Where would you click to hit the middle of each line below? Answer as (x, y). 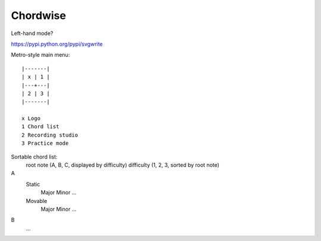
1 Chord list (40, 127)
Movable (37, 201)
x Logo (31, 118)
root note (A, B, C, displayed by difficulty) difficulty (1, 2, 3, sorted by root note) (123, 165)
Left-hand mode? (32, 33)
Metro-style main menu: (40, 55)
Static (33, 184)
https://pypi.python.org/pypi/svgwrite (57, 44)
